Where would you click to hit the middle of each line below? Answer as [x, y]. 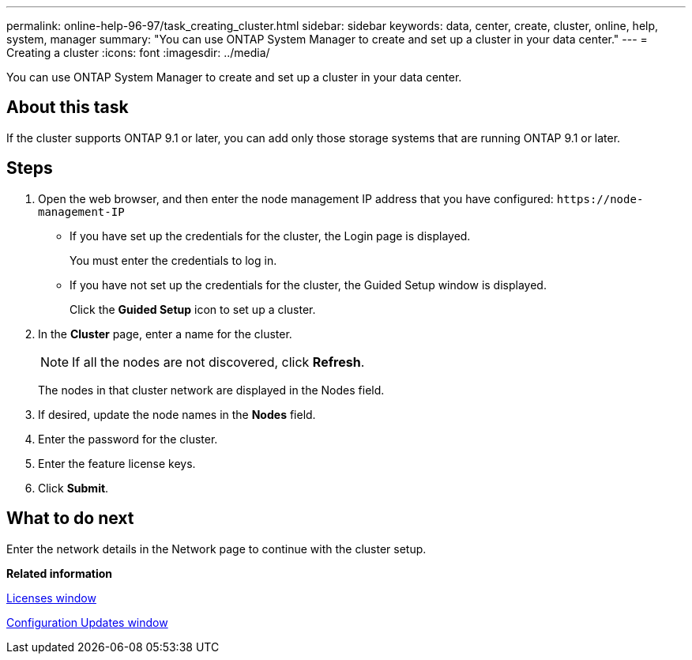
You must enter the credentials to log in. [173, 260]
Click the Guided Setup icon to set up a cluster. [193, 309]
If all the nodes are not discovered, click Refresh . [218, 362]
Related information [60, 573]
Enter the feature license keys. [117, 463]
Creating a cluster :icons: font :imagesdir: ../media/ [138, 53]
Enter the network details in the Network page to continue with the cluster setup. [216, 549]
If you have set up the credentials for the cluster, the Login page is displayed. [270, 236]
